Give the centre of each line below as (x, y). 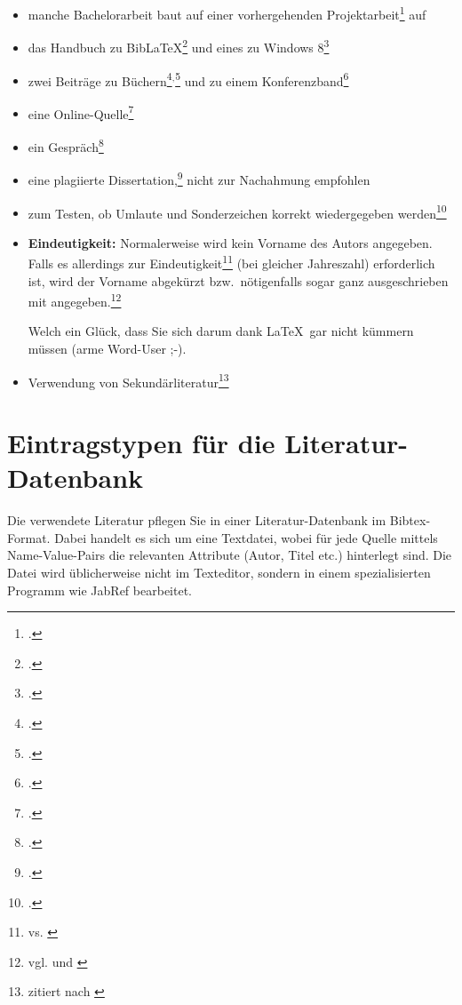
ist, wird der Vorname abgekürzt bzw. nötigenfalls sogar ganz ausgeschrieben (238, 280)
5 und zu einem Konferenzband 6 (262, 79)
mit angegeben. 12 (75, 300)
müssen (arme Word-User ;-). (107, 349)
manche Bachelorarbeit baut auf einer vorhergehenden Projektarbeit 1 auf (227, 13)
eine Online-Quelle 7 (81, 112)
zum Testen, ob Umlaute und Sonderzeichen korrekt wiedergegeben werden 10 (237, 211)
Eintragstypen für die (141, 443)
